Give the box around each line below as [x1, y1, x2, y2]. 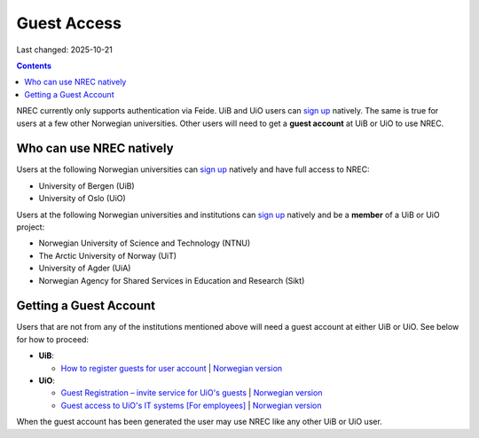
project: [16, 222, 45, 232]
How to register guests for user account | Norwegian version [60, 363, 283, 373]
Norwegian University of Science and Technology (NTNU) [38, 238, 251, 248]
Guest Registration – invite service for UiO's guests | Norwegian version [60, 387, 323, 398]
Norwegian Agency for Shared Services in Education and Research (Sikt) [38, 275, 305, 285]
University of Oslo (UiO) [38, 193, 126, 204]
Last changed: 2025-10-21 [16, 44, 113, 55]
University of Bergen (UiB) [38, 180, 135, 191]
